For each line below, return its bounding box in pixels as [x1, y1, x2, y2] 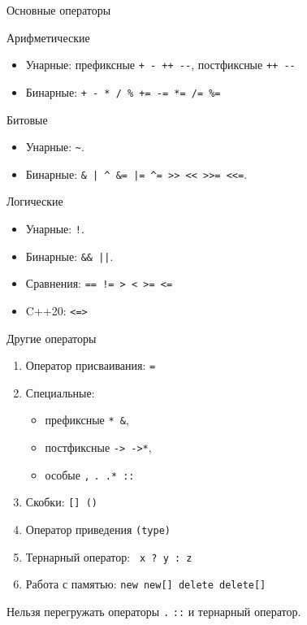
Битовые [6, 111, 48, 128]
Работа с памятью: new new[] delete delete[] [25, 575, 266, 592]
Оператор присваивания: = [25, 357, 156, 374]
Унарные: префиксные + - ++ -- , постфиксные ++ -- [25, 56, 296, 73]
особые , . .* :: [45, 466, 135, 483]
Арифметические [6, 28, 90, 46]
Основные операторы [6, 2, 111, 18]
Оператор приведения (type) [25, 521, 171, 538]
